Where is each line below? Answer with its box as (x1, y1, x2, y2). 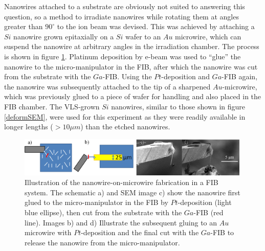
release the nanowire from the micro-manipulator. (25, 237, 180, 247)
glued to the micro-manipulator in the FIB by (25, 197, 168, 208)
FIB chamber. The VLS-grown (4, 101, 100, 111)
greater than (4, 21, 43, 32)
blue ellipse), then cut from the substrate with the (25, 207, 182, 217)
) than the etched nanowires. (80, 121, 170, 132)
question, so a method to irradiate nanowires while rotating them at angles (4, 11, 239, 21)
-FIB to (210, 227, 234, 238)
